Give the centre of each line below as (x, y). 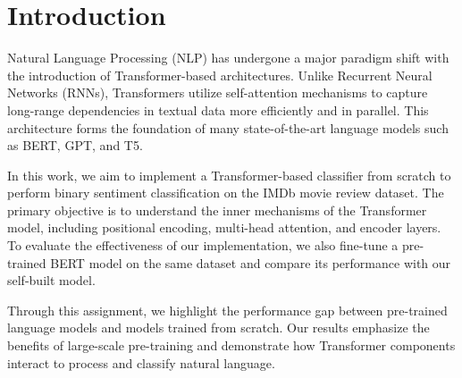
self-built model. (51, 280)
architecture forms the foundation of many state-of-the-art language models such (228, 127)
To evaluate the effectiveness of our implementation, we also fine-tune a (203, 245)
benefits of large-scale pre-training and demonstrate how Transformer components (231, 345)
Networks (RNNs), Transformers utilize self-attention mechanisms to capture (218, 92)
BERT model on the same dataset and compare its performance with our (251, 262)
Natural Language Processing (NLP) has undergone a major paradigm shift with (228, 58)
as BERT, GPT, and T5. (75, 145)
